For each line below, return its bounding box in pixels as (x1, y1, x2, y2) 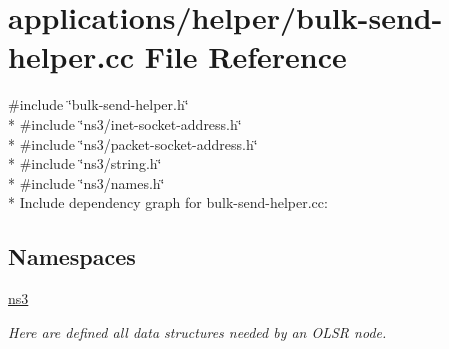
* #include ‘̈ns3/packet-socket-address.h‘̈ (8, 133, 258, 154)
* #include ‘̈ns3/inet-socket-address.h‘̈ (8, 113, 242, 134)
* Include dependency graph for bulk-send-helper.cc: (8, 192, 328, 213)
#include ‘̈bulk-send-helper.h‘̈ (8, 94, 189, 115)
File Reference (144, 36, 347, 77)
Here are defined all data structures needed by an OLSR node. (8, 321, 387, 342)
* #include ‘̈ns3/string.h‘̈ (8, 153, 162, 174)
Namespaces (8, 241, 136, 272)
